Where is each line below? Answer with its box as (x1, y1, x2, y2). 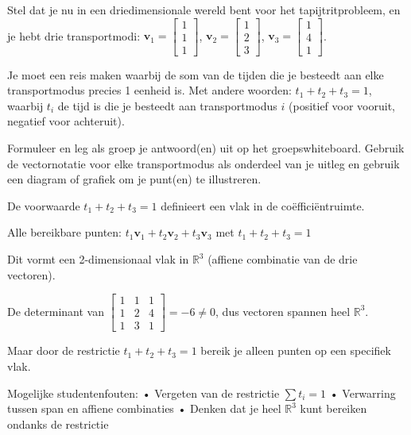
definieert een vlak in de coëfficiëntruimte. (161, 197, 365, 214)
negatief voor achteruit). (7, 113, 125, 129)
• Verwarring (329, 384, 396, 401)
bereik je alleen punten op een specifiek (200, 342, 391, 359)
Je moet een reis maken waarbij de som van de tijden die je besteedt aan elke (7, 66, 384, 83)
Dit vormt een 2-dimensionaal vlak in (7, 251, 189, 268)
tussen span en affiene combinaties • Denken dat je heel (7, 400, 281, 417)
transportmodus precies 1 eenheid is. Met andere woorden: (7, 82, 292, 98)
